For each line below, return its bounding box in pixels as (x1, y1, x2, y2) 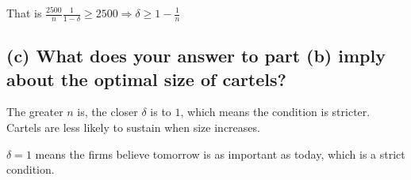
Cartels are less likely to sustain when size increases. (6, 119, 260, 136)
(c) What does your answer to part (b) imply (6, 43, 386, 68)
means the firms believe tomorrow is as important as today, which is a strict (35, 145, 405, 162)
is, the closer (77, 103, 138, 120)
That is (6, 5, 42, 21)
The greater (6, 103, 63, 120)
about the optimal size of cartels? (6, 66, 286, 91)
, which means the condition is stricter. (180, 103, 371, 120)
